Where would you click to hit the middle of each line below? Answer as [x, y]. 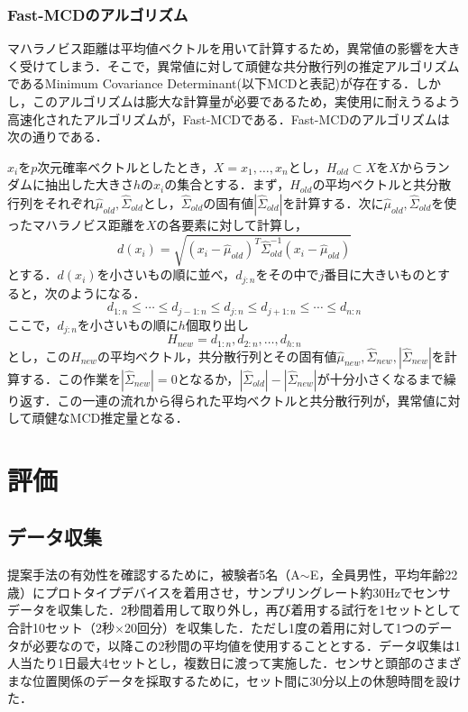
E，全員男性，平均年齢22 [384, 575]
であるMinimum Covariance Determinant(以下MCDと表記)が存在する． [211, 83]
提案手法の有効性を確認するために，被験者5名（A [154, 575]
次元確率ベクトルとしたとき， [125, 166]
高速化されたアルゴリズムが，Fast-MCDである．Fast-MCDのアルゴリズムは [229, 119]
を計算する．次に [333, 202]
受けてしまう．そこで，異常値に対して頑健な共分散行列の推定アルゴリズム [239, 65]
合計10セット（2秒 [61, 628]
